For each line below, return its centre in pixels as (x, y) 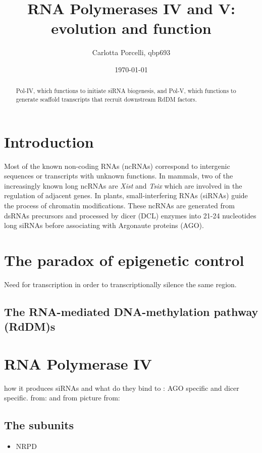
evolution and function (131, 28)
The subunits (39, 425)
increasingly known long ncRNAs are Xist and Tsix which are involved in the (123, 185)
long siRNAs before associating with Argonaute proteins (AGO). (104, 225)
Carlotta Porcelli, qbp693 (131, 52)
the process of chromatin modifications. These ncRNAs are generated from (119, 205)
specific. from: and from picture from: (62, 398)
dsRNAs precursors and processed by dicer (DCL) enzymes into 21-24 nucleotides (130, 215)
